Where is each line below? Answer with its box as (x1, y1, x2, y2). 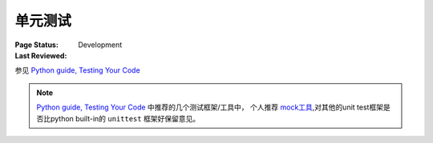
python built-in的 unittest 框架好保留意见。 (50, 113, 200, 123)
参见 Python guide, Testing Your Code (14, 66, 140, 75)
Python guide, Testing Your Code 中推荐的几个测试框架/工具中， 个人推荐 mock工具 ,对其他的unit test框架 (36, 102, 384, 112)
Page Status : (14, 40, 59, 50)
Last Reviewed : (14, 50, 67, 60)
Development (78, 40, 123, 50)
